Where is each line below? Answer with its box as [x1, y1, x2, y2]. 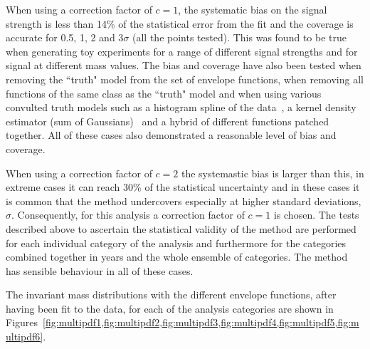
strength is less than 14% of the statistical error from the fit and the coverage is [6, 16, 354, 31]
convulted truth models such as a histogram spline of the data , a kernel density [6, 100, 356, 115]
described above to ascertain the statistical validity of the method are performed [6, 221, 356, 236]
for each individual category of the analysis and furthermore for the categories [6, 235, 347, 250]
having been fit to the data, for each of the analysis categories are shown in [6, 301, 334, 316]
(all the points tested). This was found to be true [132, 30, 347, 45]
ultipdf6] [6, 329, 43, 344]
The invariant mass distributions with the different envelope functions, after [6, 287, 337, 302]
